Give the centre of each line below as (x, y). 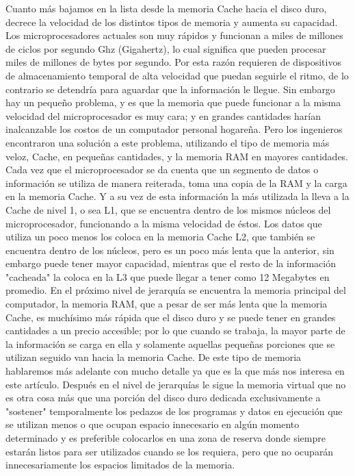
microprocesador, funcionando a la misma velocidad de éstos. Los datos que (164, 223)
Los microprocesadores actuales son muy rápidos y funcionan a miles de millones (174, 35)
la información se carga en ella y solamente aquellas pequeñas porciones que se (170, 343)
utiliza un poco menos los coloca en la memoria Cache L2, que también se (160, 237)
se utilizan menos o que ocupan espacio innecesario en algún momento (153, 424)
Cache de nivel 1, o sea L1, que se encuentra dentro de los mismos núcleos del (168, 209)
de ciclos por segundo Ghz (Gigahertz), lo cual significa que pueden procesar (166, 48)
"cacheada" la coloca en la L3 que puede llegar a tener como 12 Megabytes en (168, 276)
